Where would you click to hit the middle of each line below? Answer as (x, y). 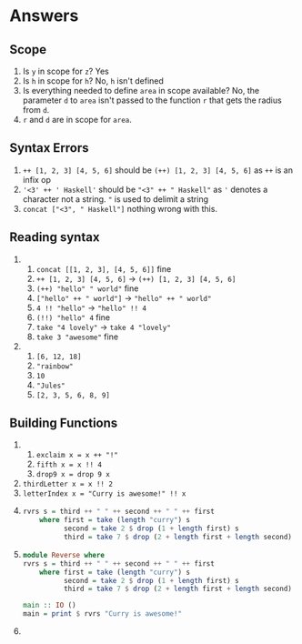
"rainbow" (55, 366)
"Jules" (50, 386)
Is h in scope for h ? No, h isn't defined (93, 81)
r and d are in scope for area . (77, 120)
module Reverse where (64, 555)
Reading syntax (55, 237)
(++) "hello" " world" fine (87, 288)
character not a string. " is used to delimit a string (116, 199)
